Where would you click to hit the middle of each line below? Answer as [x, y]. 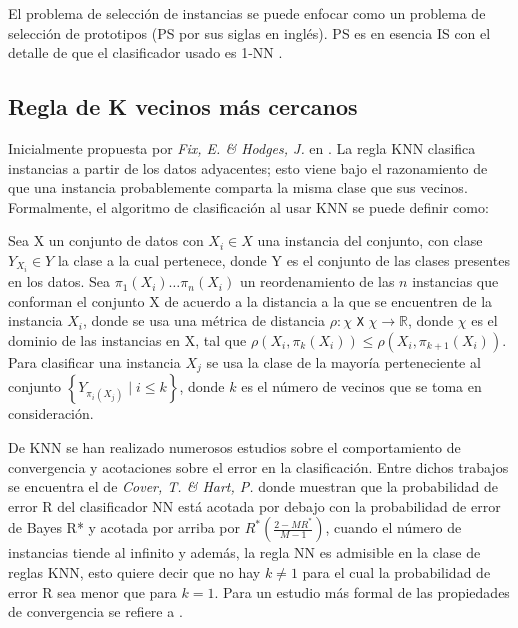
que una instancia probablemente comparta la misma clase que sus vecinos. [238, 187]
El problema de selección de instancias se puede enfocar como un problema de [247, 13]
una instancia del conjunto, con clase [370, 240]
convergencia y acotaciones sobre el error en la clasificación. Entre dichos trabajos [258, 466]
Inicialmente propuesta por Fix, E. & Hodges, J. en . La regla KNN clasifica [242, 147]
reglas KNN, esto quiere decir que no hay [134, 571]
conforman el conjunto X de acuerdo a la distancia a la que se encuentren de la [250, 300]
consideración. [51, 413]
